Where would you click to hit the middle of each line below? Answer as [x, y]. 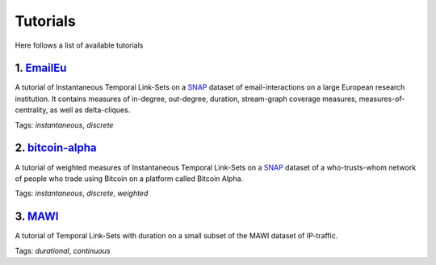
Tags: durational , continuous [63, 250]
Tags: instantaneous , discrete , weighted [82, 193]
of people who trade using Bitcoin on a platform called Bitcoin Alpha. [129, 179]
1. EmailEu [41, 68]
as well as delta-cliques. [90, 110]
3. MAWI [37, 217]
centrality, [31, 110]
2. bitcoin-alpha [56, 148]
